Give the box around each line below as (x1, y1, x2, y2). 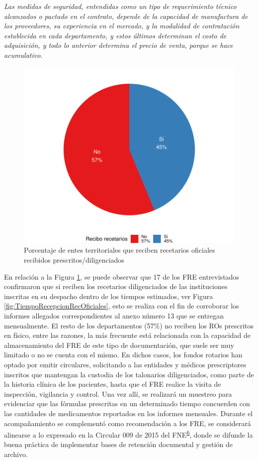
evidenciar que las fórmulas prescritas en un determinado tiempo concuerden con (4, 398, 250, 409)
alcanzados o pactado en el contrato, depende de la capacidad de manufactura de (4, 10, 248, 21)
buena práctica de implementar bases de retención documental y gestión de (4, 439, 233, 450)
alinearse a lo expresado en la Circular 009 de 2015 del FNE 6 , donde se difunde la (4, 428, 253, 440)
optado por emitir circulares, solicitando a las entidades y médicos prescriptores (4, 359, 247, 370)
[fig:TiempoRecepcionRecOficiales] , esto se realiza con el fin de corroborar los (4, 301, 239, 311)
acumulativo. (4, 49, 43, 60)
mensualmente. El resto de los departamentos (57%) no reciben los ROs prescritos (4, 320, 254, 330)
